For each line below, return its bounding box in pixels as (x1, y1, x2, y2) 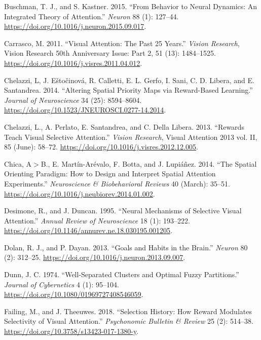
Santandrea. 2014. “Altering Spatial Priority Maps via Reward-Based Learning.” (4, 85, 253, 95)
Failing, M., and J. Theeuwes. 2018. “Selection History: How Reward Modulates (4, 306, 252, 316)
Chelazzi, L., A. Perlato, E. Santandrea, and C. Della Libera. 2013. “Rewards (4, 121, 244, 132)
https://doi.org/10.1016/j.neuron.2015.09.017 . (4, 21, 146, 31)
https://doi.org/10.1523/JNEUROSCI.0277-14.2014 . (4, 104, 166, 115)
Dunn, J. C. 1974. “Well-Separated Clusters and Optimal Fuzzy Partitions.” (4, 269, 239, 280)
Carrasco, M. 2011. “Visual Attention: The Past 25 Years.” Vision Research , (4, 37, 240, 48)
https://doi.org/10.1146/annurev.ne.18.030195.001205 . (4, 225, 172, 236)
